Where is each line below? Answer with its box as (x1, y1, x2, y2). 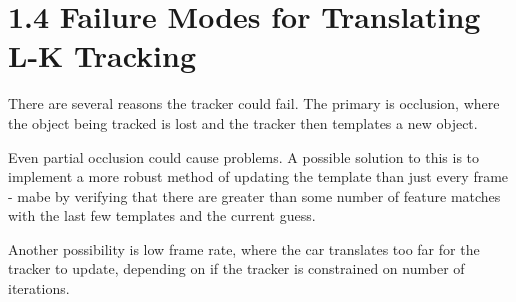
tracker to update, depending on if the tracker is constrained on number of (8, 258, 465, 279)
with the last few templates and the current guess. (8, 205, 316, 226)
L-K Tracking (8, 35, 197, 76)
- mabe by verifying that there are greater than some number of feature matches (8, 185, 501, 206)
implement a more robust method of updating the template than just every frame (8, 166, 509, 187)
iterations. (8, 278, 70, 299)
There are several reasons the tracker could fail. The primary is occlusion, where (8, 93, 500, 114)
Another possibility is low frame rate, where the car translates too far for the (8, 238, 480, 259)
